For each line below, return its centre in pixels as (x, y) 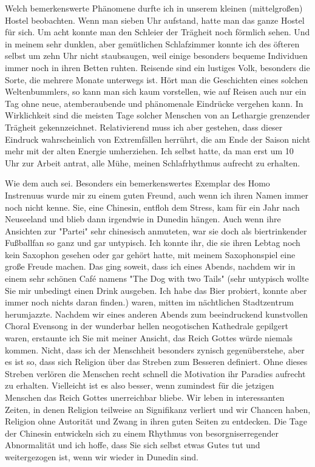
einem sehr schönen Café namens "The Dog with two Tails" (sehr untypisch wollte (157, 278)
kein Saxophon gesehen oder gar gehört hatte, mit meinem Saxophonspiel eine (150, 254)
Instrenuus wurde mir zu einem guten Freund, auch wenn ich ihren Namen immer (157, 195)
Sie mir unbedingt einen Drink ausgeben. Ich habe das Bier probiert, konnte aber (156, 290)
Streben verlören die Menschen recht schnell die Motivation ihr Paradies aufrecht (155, 373)
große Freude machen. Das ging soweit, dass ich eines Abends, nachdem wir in (150, 266)
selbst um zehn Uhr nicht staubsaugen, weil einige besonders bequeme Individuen (156, 56)
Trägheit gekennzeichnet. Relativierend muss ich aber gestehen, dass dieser (144, 127)
